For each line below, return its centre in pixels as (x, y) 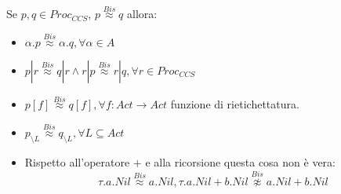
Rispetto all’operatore (77, 161)
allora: (142, 14)
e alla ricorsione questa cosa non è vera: (240, 161)
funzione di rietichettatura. (235, 104)
